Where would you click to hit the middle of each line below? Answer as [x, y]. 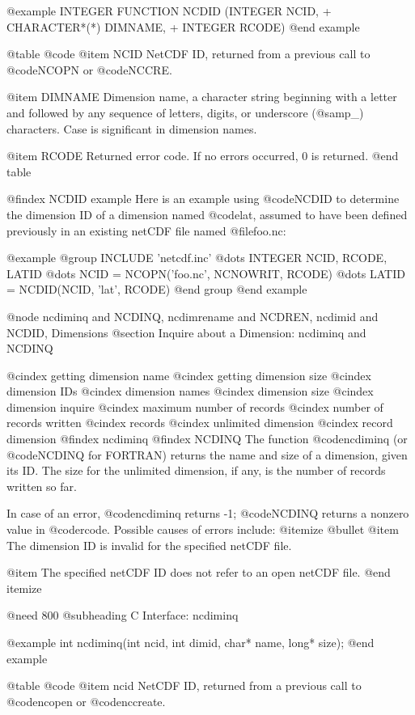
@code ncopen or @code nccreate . [86, 701]
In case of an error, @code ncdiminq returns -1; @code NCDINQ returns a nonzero [208, 513]
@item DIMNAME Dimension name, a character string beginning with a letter [202, 97]
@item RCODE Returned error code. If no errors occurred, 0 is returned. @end [203, 156]
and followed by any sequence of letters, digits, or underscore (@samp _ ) [185, 112]
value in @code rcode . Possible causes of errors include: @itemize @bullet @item [203, 529]
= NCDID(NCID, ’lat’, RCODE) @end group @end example [157, 289]
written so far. [42, 486]
